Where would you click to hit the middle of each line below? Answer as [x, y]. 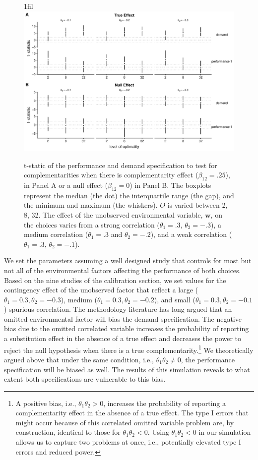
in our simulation [225, 432]
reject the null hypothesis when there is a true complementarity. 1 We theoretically [129, 349]
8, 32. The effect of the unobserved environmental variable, [113, 214]
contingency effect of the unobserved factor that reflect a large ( [101, 290]
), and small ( [175, 299]
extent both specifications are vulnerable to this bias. [85, 379]
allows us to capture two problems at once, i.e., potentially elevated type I [128, 442]
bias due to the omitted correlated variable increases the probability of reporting [127, 328]
